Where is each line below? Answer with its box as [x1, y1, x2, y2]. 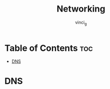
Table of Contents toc [4, 43, 93, 54]
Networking [56, 3, 106, 15]
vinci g [75, 19, 87, 26]
